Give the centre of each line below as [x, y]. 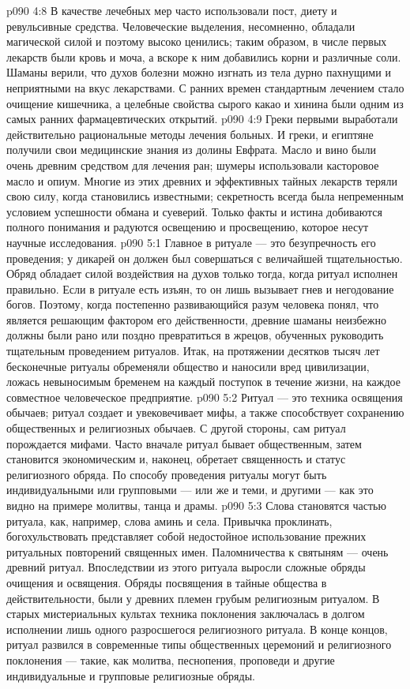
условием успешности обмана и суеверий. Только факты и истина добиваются [194, 211]
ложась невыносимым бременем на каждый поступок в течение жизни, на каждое [203, 382]
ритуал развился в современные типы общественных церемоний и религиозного [199, 644]
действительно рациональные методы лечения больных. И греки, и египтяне [190, 134]
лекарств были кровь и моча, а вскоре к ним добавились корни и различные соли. [204, 56]
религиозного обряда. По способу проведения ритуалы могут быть [167, 474]
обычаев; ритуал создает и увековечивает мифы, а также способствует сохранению [205, 412]
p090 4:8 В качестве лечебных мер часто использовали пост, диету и [172, 10]
